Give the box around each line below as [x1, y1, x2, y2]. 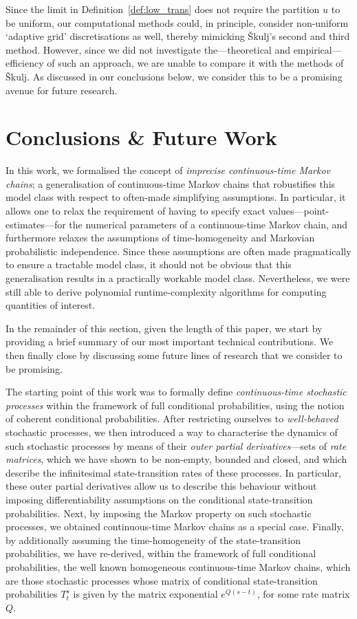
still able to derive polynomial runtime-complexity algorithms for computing [6, 284, 327, 298]
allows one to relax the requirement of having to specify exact [6, 204, 266, 218]
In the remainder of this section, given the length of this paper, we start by [6, 321, 323, 335]
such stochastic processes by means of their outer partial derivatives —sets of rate [6, 438, 347, 453]
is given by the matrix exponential [73, 587, 218, 601]
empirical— [293, 42, 342, 56]
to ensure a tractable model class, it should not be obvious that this [6, 257, 292, 272]
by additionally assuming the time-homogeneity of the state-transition [6, 532, 301, 547]
